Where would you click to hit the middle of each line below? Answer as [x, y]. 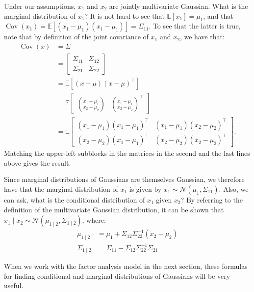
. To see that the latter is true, [195, 26]
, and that [218, 15]
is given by [145, 189]
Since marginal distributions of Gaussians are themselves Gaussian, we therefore [124, 179]
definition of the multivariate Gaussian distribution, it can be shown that [114, 209]
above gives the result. [38, 162]
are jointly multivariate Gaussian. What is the [178, 6]
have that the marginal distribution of [61, 189]
